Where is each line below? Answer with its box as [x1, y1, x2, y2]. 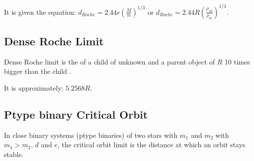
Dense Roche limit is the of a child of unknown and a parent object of [4, 56, 215, 66]
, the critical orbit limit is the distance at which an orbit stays [57, 139, 246, 150]
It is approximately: [4, 82, 63, 93]
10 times [224, 56, 250, 66]
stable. [4, 149, 24, 159]
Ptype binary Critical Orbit [4, 106, 148, 122]
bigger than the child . [4, 66, 71, 76]
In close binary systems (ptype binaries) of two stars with [4, 129, 178, 140]
